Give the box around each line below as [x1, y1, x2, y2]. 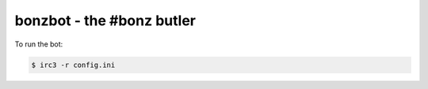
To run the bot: [14, 39, 63, 49]
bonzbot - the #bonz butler [14, 12, 196, 29]
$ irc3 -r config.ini [31, 60, 116, 69]
